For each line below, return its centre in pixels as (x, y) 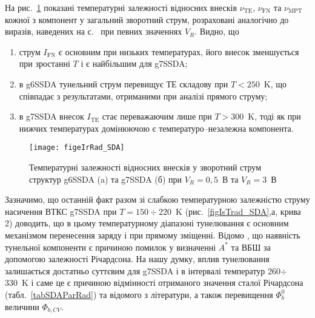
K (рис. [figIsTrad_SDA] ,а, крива (238, 211)
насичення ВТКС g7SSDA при (61, 211)
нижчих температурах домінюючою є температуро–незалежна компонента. (156, 128)
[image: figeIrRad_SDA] (77, 148)
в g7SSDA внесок (51, 116)
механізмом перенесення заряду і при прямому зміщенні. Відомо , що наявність (153, 235)
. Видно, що (217, 31)
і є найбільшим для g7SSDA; (134, 63)
